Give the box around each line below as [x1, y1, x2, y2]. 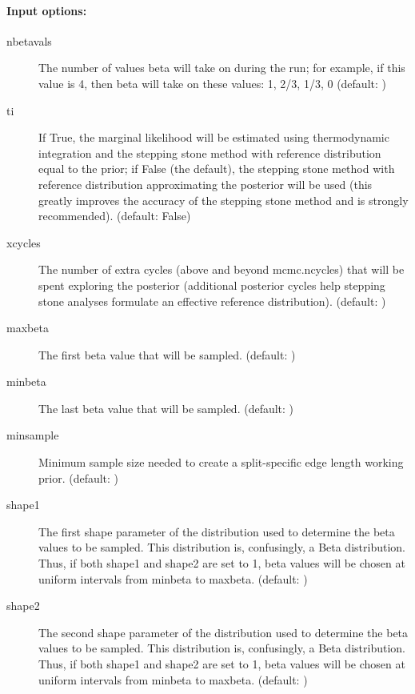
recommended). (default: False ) [38, 207, 191, 224]
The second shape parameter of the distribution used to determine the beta [38, 624, 409, 640]
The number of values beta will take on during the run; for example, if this [38, 59, 405, 76]
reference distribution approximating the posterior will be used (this [38, 175, 373, 192]
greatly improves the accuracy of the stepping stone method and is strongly [38, 191, 409, 208]
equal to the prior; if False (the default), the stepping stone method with [38, 160, 395, 177]
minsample [6, 427, 59, 443]
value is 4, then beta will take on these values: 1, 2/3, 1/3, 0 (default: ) [38, 74, 386, 91]
